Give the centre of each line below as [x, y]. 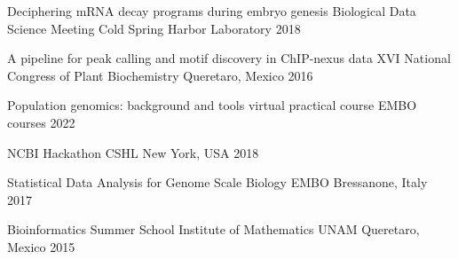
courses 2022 [41, 122]
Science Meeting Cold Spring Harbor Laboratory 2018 [154, 28]
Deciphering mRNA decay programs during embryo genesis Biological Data [212, 11]
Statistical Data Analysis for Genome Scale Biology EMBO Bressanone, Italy [217, 182]
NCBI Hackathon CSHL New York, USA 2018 [133, 152]
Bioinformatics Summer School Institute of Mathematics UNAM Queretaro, [213, 229]
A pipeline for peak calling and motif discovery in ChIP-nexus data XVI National [229, 58]
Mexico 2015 [41, 246]
